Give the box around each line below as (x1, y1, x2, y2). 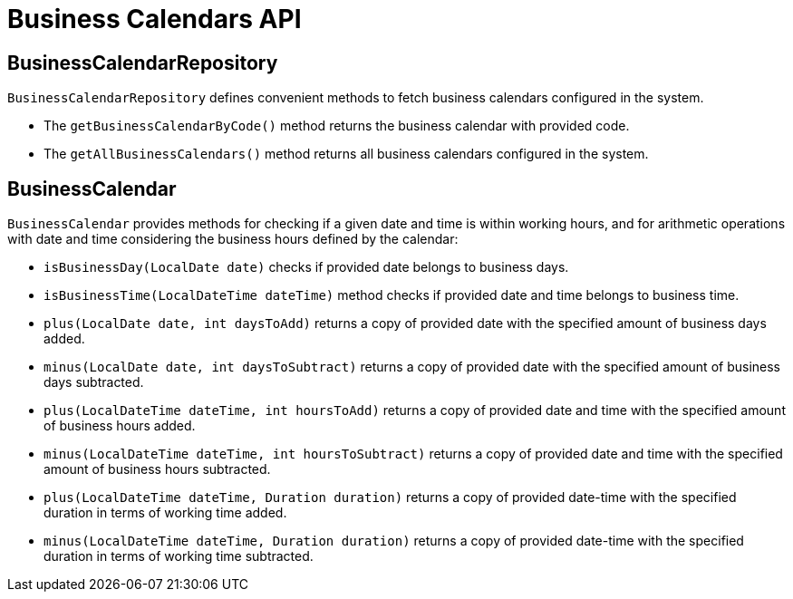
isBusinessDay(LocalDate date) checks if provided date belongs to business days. (44, 259, 569, 275)
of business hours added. (44, 418, 196, 434)
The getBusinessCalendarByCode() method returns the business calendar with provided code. (44, 118, 630, 134)
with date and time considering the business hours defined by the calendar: (7, 231, 459, 247)
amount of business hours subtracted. (44, 461, 271, 478)
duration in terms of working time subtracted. (44, 548, 314, 565)
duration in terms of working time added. (44, 505, 287, 521)
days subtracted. (44, 374, 144, 391)
